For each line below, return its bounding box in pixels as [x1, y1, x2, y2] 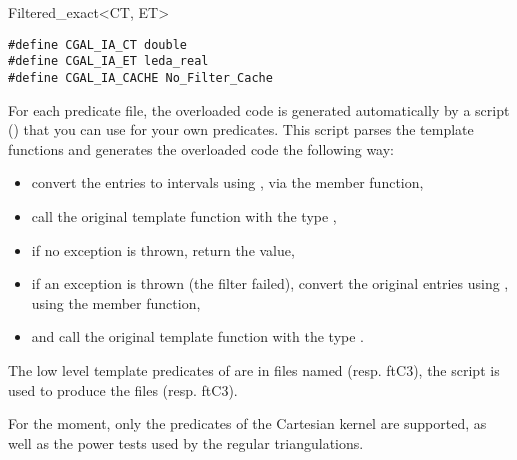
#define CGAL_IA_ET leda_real [8, 54, 209, 69]
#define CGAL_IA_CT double [8, 37, 187, 52]
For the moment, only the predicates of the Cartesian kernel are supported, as [8, 413, 487, 434]
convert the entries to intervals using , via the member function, [31, 172, 424, 193]
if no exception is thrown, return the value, [31, 239, 295, 260]
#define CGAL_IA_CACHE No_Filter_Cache [8, 70, 273, 85]
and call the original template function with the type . [31, 326, 364, 347]
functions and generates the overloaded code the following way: [8, 138, 395, 159]
